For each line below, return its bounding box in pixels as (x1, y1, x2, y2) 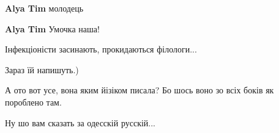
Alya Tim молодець (5, 2, 84, 14)
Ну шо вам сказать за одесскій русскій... (5, 116, 156, 129)
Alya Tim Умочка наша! (5, 22, 100, 35)
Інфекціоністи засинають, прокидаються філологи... (5, 43, 197, 56)
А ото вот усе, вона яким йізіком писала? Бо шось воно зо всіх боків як (5, 84, 274, 96)
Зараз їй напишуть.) (5, 63, 79, 76)
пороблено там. (5, 95, 62, 108)
